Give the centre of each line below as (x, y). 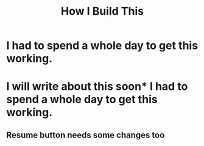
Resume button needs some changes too (86, 135)
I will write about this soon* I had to (97, 86)
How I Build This (102, 11)
